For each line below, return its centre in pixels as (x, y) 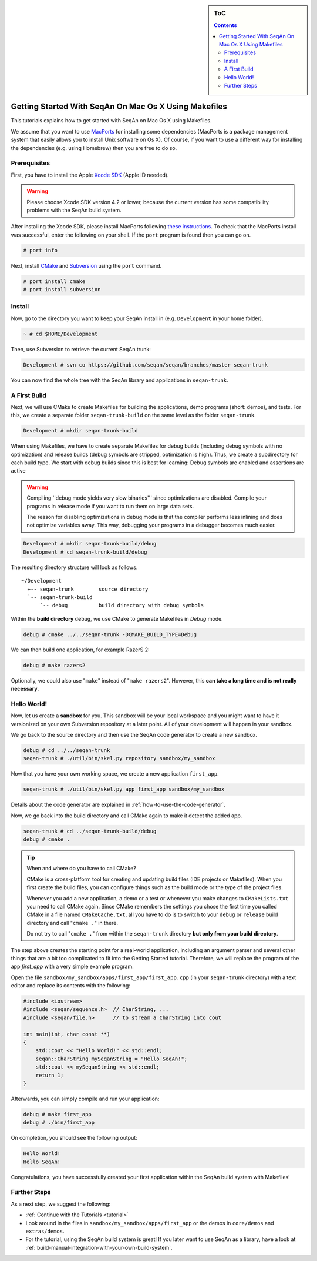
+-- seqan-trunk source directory (88, 589)
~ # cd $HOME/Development (60, 334)
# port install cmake (54, 281)
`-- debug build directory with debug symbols (122, 605)
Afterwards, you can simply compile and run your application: (85, 1099)
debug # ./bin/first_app (59, 1123)
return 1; (50, 1075)
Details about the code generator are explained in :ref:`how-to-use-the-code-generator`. (118, 805)
